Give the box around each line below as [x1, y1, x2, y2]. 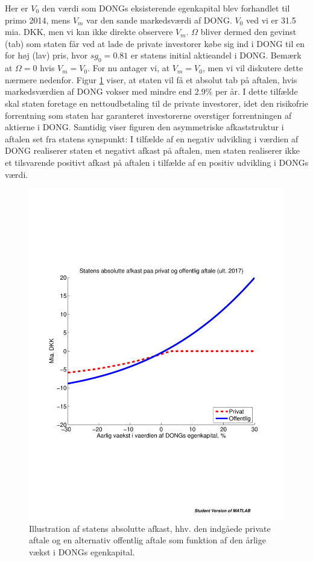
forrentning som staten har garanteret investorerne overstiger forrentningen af [5, 109, 292, 121]
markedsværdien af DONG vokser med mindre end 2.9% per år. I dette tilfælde [5, 85, 298, 98]
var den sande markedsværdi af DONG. [86, 13, 232, 26]
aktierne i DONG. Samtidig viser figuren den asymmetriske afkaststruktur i [5, 121, 284, 133]
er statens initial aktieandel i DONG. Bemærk [130, 49, 302, 62]
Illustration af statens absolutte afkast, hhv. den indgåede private [29, 522, 271, 534]
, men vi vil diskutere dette [202, 62, 303, 74]
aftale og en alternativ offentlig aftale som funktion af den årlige [29, 534, 266, 546]
